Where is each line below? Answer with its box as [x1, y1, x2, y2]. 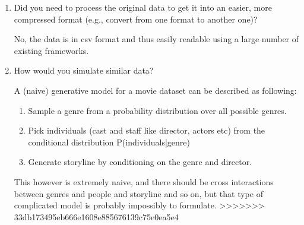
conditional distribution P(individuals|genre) [28, 135, 190, 148]
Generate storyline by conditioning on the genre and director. [28, 156, 252, 168]
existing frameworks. [14, 44, 89, 56]
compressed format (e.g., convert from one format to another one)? [14, 12, 258, 25]
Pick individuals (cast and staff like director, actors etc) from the [28, 124, 265, 137]
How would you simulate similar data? [14, 64, 154, 77]
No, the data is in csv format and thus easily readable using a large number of [14, 33, 299, 45]
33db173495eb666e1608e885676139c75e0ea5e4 [14, 210, 179, 223]
